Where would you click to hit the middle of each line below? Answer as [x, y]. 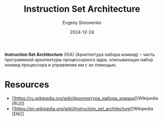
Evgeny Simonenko [82, 23]
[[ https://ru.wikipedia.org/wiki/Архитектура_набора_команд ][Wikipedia [85, 98]
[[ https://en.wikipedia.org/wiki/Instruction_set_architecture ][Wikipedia [82, 108]
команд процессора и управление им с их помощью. [61, 65]
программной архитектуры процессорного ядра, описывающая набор [79, 59]
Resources [27, 85]
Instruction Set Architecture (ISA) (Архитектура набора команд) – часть [80, 54]
